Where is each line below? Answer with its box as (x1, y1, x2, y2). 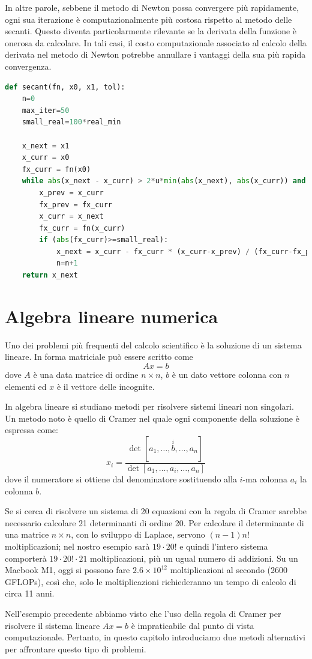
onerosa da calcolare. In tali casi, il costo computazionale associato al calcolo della (5, 36, 307, 49)
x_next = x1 (22, 141, 70, 150)
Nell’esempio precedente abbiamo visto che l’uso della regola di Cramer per (5, 607, 281, 619)
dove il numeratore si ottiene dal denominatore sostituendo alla (5, 472, 237, 485)
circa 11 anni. (5, 587, 55, 600)
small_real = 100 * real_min (22, 118, 121, 127)
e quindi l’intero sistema (179, 539, 268, 552)
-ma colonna (242, 472, 288, 485)
